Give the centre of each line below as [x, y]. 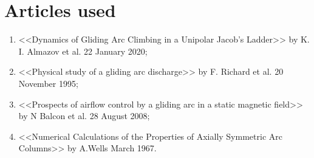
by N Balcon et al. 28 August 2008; [84, 116]
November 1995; [48, 83]
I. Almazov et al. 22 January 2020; [83, 51]
